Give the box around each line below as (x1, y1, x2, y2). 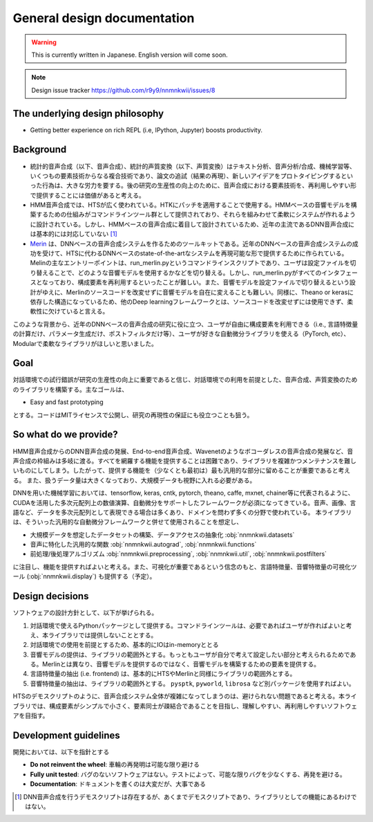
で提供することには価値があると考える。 (30, 191, 145, 199)
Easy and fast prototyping (30, 398, 104, 406)
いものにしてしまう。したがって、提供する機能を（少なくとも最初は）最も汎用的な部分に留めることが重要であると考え (12, 466, 351, 475)
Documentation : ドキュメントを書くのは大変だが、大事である (30, 780, 207, 788)
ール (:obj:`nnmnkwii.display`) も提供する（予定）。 (12, 572, 156, 581)
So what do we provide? (12, 429, 119, 441)
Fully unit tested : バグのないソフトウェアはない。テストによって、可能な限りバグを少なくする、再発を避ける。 (30, 770, 347, 778)
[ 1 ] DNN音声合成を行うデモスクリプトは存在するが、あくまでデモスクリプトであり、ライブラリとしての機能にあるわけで (15, 792, 357, 801)
